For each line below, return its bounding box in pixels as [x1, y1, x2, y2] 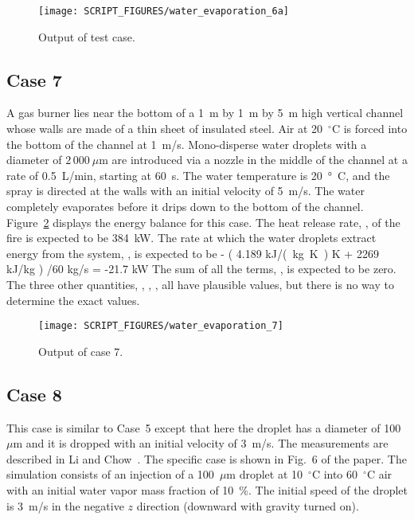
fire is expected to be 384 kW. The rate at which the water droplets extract [6, 229, 377, 246]
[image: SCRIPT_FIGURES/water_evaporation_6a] [38, 6, 289, 17]
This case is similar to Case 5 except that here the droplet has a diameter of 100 [6, 419, 401, 436]
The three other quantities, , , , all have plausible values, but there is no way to [6, 276, 394, 292]
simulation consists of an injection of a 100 [6, 466, 214, 483]
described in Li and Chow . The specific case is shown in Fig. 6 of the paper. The [6, 450, 407, 467]
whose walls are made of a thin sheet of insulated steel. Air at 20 [6, 120, 323, 137]
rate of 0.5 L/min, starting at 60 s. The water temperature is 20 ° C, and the [6, 166, 390, 183]
